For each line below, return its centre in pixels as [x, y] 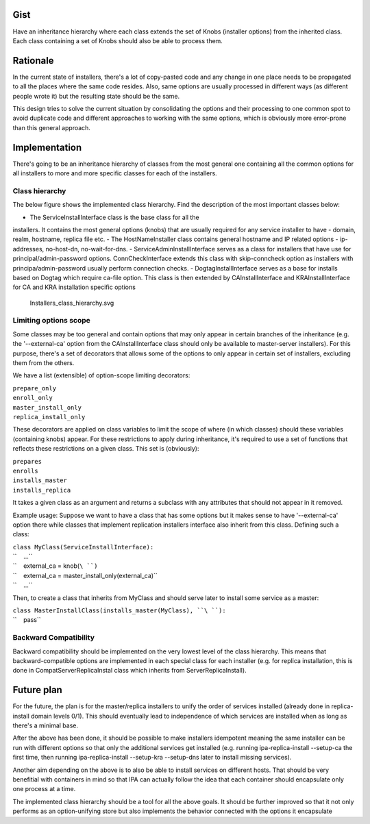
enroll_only [33, 398]
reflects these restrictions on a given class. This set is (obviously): [106, 449]
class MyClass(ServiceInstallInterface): [83, 547]
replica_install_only [49, 417]
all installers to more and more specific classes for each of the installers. [115, 173]
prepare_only [35, 388]
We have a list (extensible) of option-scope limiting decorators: [101, 375]
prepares [27, 461]
